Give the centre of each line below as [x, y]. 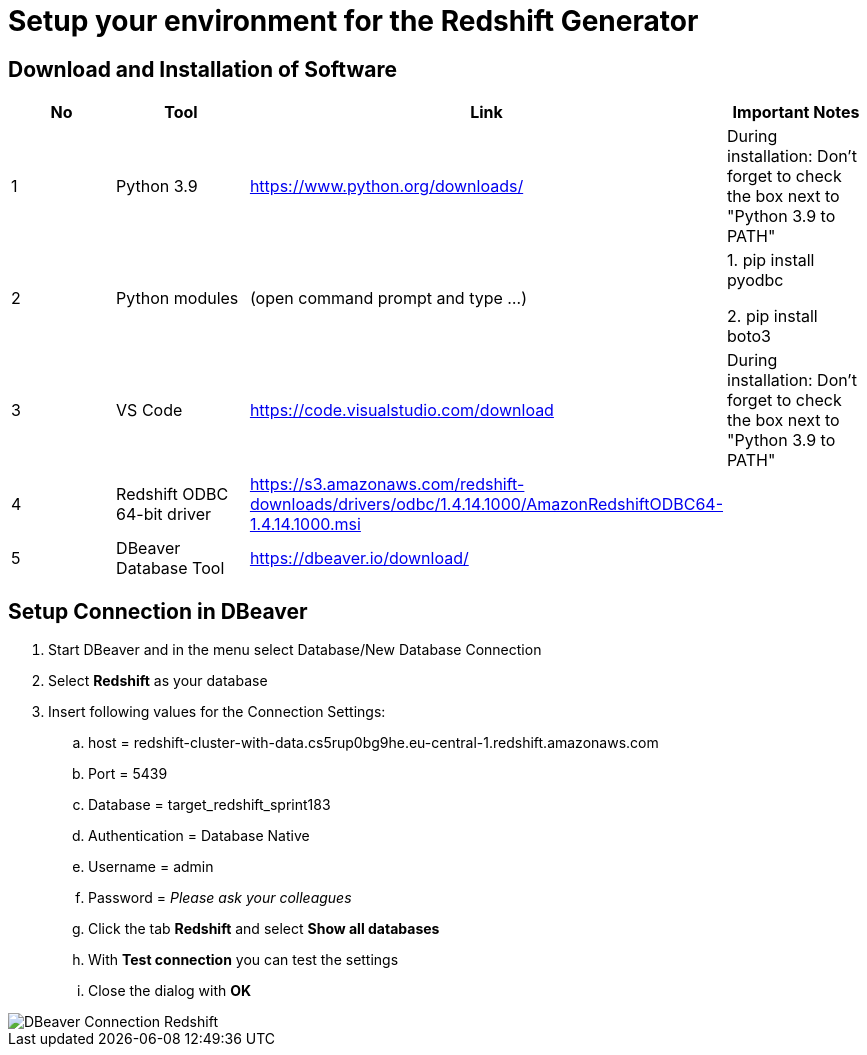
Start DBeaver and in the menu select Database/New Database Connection [295, 650]
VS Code [149, 410]
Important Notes [796, 112]
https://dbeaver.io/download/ [359, 558]
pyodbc [755, 280]
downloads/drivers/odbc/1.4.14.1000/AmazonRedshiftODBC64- [486, 504]
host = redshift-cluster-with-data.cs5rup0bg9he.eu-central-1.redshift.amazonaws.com [373, 743]
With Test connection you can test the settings [243, 960]
